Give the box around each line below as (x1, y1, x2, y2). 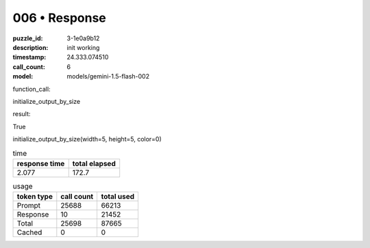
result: (12, 110, 31, 118)
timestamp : (12, 53, 47, 61)
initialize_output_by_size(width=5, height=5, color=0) (12, 135, 162, 143)
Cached (16, 228, 42, 237)
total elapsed (72, 159, 116, 168)
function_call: (12, 85, 51, 93)
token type (16, 192, 53, 202)
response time (16, 159, 65, 168)
